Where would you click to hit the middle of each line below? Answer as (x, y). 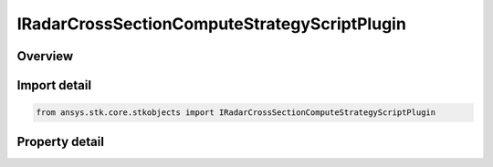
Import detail (54, 85)
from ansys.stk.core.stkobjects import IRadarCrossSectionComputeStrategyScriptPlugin (236, 113)
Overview (45, 56)
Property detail (61, 141)
